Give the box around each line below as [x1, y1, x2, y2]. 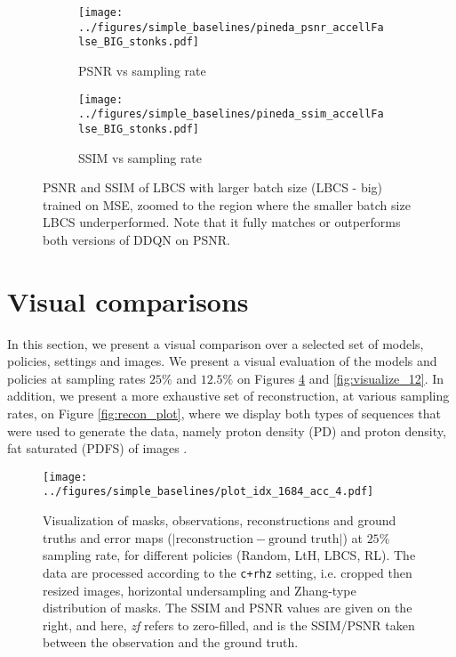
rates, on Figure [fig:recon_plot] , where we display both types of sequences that [7, 404, 442, 422]
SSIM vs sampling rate [78, 148, 203, 166]
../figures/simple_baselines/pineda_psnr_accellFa [78, 20, 384, 34]
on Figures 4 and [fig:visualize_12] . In [236, 369, 444, 387]
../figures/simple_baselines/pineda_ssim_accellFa [78, 108, 384, 121]
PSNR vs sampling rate [78, 61, 206, 79]
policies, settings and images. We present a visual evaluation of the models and [7, 352, 437, 370]
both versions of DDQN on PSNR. [43, 230, 230, 248]
